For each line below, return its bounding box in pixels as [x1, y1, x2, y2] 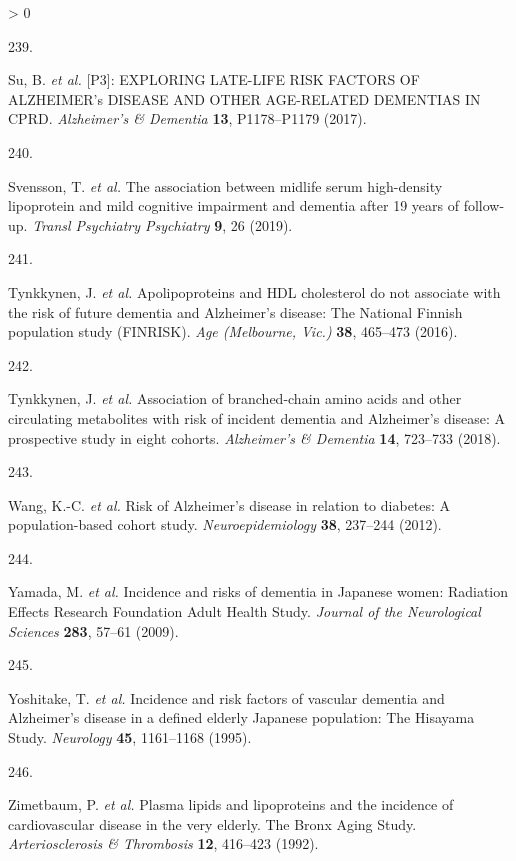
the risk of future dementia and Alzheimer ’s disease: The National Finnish [8, 301, 463, 322]
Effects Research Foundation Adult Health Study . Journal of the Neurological [8, 601, 481, 622]
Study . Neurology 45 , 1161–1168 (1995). [8, 727, 252, 748]
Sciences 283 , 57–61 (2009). [8, 620, 179, 641]
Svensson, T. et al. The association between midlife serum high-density [8, 175, 443, 196]
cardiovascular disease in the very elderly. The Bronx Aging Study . [8, 813, 417, 834]
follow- [463, 195, 505, 216]
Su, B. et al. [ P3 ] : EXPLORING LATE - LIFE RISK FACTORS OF [8, 69, 420, 90]
